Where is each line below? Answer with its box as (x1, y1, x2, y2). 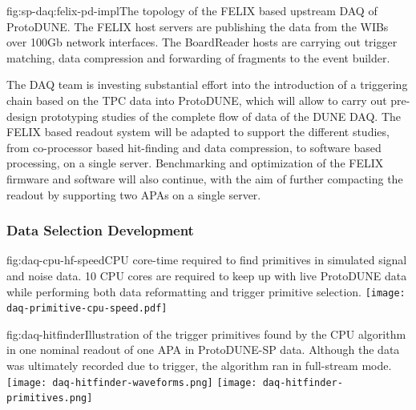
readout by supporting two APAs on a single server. (6, 186, 261, 203)
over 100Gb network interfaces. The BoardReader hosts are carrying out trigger (6, 34, 398, 50)
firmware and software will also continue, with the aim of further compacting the (6, 170, 403, 187)
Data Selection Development (6, 220, 194, 240)
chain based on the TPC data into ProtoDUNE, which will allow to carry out (6, 91, 387, 108)
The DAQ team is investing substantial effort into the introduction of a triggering (6, 76, 408, 93)
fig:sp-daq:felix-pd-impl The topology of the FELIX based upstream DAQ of (6, 2, 378, 18)
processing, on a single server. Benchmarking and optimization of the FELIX (6, 155, 384, 171)
